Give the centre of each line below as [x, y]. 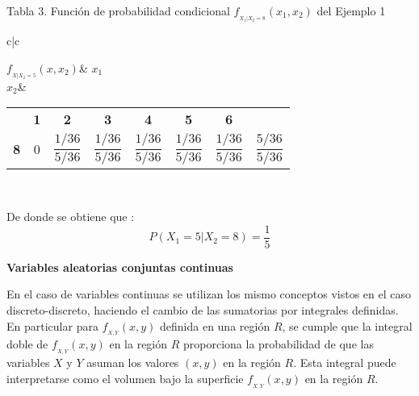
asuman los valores [133, 363]
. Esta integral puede [345, 363]
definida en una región [215, 325]
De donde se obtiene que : [71, 217]
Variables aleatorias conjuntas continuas [120, 267]
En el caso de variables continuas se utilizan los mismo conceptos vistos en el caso [209, 294]
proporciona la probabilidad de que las [279, 344]
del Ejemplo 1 [351, 10]
